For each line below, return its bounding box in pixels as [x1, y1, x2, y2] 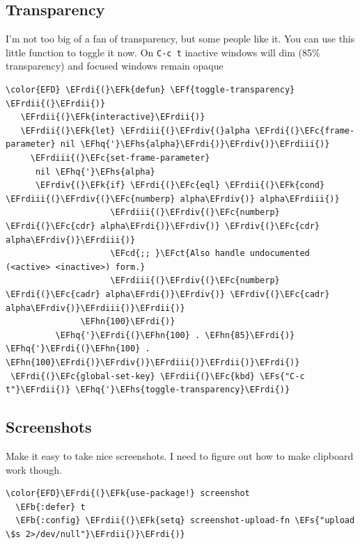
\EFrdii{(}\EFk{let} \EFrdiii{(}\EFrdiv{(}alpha [20, 125, 250, 136]
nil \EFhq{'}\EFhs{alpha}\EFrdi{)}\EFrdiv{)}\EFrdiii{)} [60, 139, 330, 150]
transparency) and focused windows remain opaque [6, 58, 224, 73]
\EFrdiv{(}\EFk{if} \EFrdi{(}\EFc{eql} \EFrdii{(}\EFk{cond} [35, 180, 325, 191]
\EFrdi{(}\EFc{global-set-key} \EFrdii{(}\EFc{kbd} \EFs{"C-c [10, 371, 305, 381]
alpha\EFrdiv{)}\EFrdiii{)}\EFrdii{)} [6, 303, 185, 313]
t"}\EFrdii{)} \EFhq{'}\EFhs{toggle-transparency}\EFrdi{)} [6, 385, 290, 395]
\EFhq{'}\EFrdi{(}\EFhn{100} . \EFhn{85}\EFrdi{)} [55, 330, 295, 340]
